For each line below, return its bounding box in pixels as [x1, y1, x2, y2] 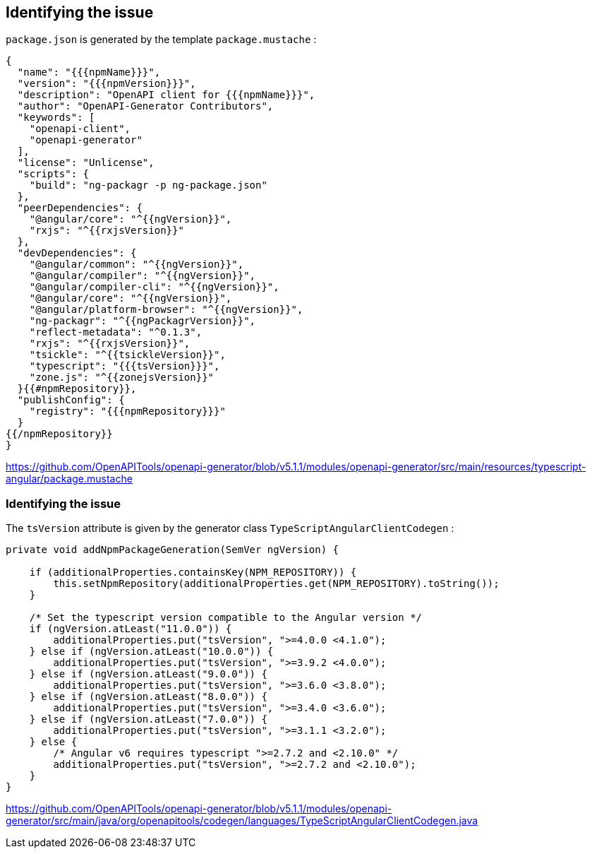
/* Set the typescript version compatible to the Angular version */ [29, 612, 423, 624]
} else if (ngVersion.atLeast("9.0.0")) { [29, 668, 267, 680]
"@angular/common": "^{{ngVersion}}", [29, 259, 244, 271]
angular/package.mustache [6, 473, 133, 485]
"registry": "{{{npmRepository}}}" [29, 405, 226, 417]
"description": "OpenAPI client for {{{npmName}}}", [17, 89, 315, 101]
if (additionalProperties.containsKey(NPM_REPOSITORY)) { [29, 567, 357, 579]
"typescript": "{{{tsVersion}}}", [29, 360, 220, 372]
